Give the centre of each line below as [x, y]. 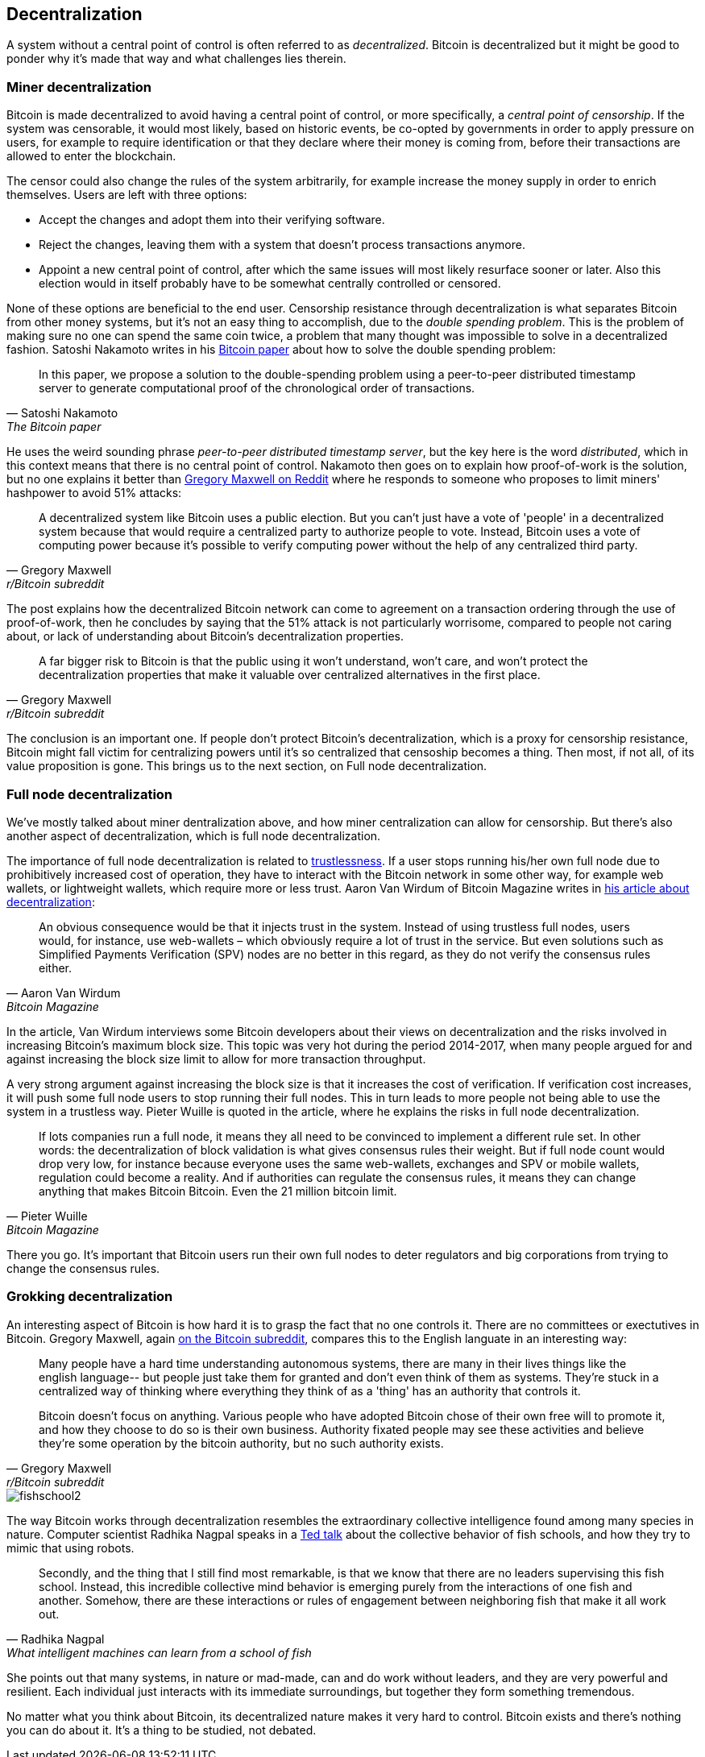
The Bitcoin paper [54, 427]
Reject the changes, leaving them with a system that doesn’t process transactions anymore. [282, 245]
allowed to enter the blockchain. [91, 156]
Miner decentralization [79, 87]
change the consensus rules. [83, 1268]
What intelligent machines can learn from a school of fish [159, 1652]
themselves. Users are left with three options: [127, 195]
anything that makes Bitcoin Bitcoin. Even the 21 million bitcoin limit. [218, 1191]
